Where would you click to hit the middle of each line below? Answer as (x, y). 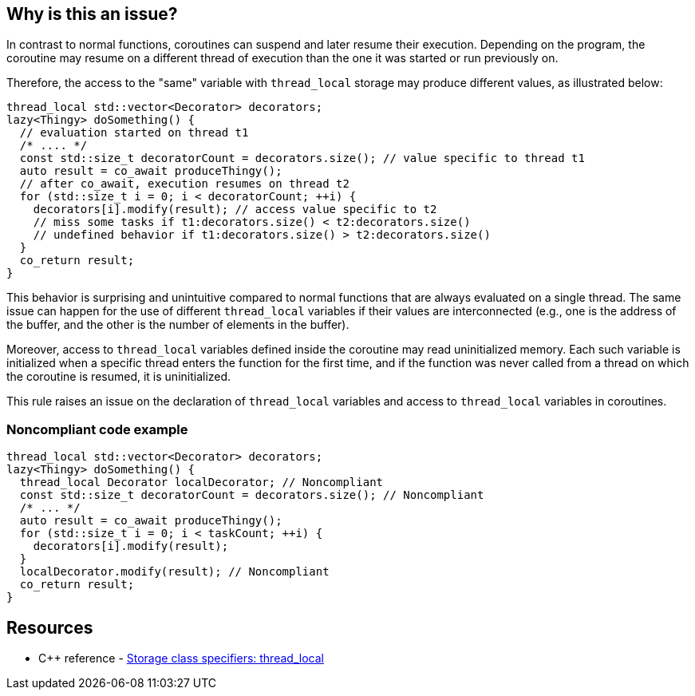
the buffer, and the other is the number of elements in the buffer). (178, 325)
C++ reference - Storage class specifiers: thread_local (181, 658)
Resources (50, 627)
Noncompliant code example (97, 429)
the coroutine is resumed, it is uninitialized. (119, 377)
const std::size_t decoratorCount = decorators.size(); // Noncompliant (252, 495)
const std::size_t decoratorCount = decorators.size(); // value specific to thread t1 (302, 158)
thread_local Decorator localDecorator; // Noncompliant (201, 482)
